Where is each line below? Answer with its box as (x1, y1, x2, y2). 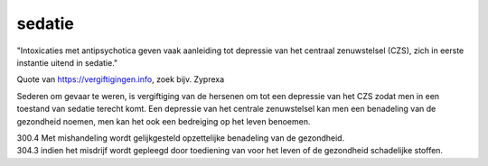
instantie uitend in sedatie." (16, 57, 118, 68)
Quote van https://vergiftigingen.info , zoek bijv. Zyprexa (16, 74, 225, 85)
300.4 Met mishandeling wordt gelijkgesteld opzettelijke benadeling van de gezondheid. (16, 132, 345, 143)
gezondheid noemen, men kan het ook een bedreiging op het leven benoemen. (16, 115, 311, 126)
